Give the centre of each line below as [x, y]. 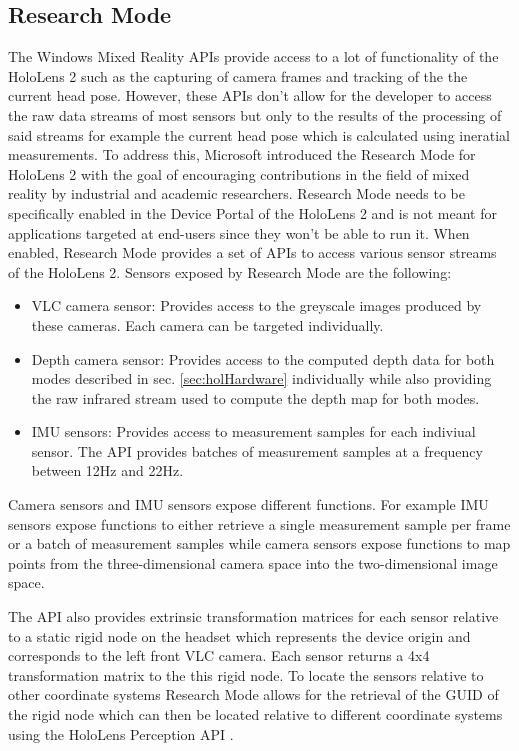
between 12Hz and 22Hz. [107, 470]
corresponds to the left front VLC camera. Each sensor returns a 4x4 [219, 655]
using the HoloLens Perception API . [121, 733]
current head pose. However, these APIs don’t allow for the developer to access [250, 95]
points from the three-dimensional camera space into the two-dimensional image [253, 562]
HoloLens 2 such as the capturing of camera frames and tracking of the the [238, 75]
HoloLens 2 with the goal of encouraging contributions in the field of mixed [239, 173]
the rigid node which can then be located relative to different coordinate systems [255, 714]
